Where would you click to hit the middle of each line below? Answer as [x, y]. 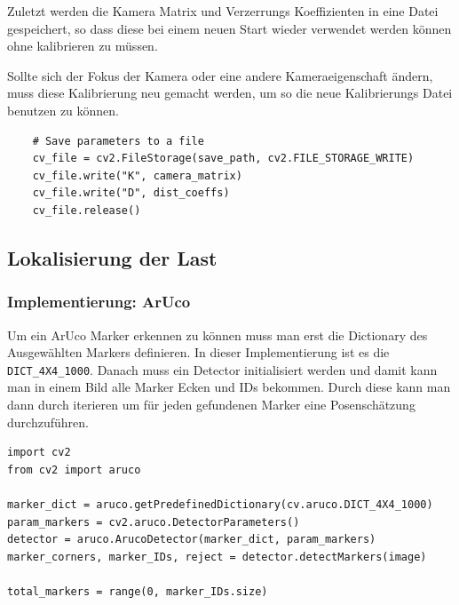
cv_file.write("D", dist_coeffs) [131, 193]
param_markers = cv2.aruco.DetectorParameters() [154, 522]
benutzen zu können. [63, 110]
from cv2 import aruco [74, 470]
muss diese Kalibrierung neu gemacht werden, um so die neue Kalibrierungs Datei [230, 93]
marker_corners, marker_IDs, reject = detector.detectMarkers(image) [217, 557]
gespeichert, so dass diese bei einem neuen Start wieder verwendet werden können [229, 28]
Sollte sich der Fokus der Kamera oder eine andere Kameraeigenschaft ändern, [220, 75]
